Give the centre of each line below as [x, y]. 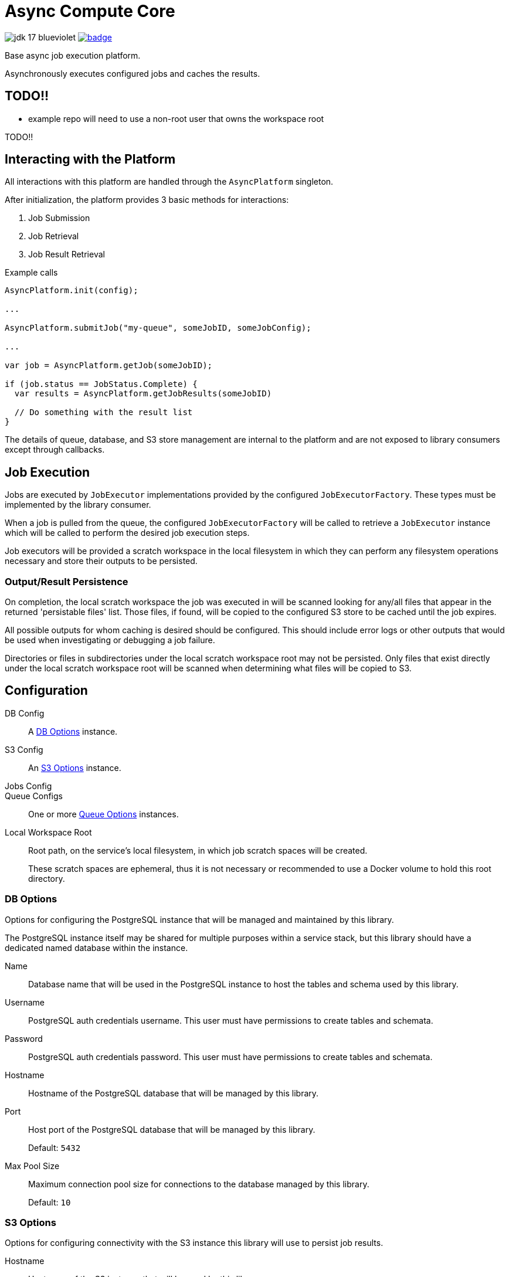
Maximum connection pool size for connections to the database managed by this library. [199, 1184]
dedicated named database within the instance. [96, 947]
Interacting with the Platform [90, 159]
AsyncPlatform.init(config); [72, 291]
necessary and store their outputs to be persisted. [101, 561]
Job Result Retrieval [67, 254]
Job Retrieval [54, 236]
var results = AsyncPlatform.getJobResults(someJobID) [143, 394]
